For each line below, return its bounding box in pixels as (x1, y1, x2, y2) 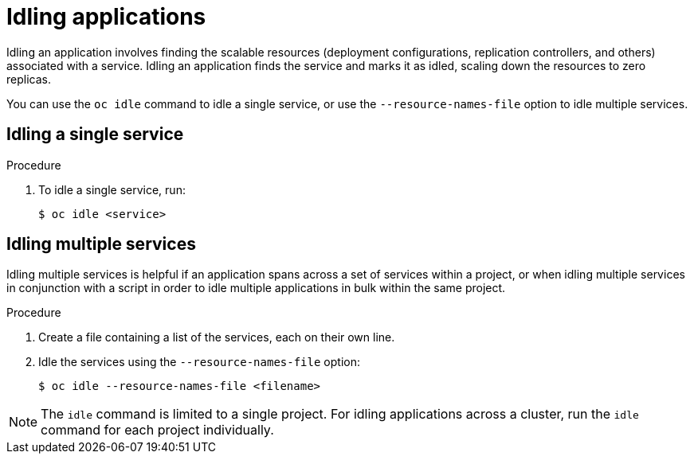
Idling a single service (6, 124, 184, 145)
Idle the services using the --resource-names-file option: (38, 355, 360, 369)
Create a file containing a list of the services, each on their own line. (38, 330, 395, 345)
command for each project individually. (41, 422, 274, 439)
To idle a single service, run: (38, 182, 186, 197)
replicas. (6, 72, 51, 86)
